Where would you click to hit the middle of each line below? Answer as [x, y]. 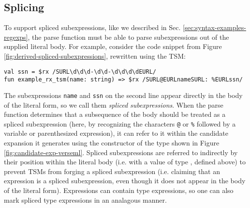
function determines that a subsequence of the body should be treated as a [115, 114]
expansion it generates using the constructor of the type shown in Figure [112, 142]
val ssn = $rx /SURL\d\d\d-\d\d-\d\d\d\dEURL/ [80, 72]
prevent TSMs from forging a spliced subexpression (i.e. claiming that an [112, 171]
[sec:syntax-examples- [214, 27]
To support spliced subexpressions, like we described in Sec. [92, 27]
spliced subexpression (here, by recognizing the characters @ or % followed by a [120, 123]
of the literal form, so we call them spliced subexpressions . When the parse [114, 104]
